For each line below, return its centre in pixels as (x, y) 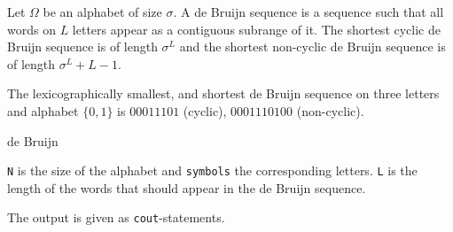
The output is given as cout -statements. (116, 217)
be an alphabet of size (102, 12)
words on (31, 29)
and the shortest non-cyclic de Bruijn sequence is (312, 46)
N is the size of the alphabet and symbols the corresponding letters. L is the (212, 170)
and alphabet (43, 110)
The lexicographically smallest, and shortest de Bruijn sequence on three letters (223, 93)
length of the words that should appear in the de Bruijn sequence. (187, 187)
